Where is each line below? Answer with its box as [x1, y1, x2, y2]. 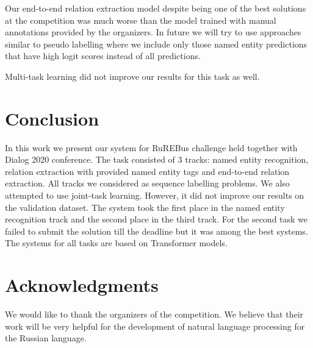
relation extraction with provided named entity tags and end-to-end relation [5, 165, 290, 177]
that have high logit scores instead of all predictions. [5, 49, 201, 62]
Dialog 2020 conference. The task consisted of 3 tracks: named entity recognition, [5, 153, 309, 166]
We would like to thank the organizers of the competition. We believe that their [5, 308, 304, 321]
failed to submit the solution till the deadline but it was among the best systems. [5, 224, 308, 237]
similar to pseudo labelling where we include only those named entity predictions [5, 37, 308, 50]
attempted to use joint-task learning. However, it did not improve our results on [5, 189, 304, 202]
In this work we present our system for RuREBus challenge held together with [5, 141, 298, 154]
